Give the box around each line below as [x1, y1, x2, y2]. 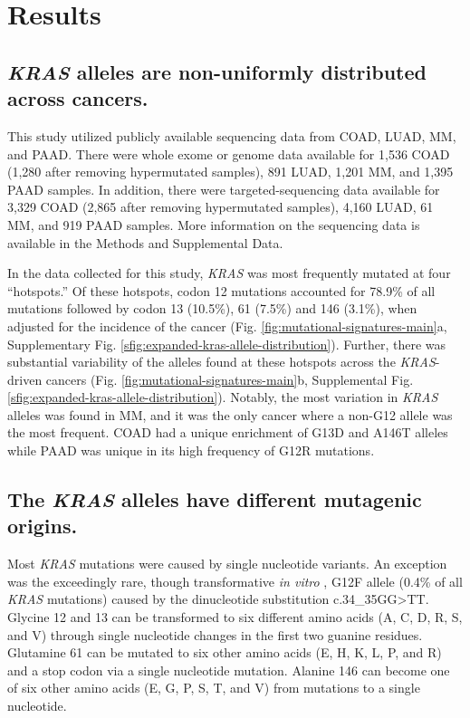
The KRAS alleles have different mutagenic [7, 485, 422, 513]
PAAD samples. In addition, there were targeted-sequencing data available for [7, 179, 440, 198]
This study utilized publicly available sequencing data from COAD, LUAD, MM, [7, 126, 456, 145]
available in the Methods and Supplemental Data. [7, 233, 283, 252]
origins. [7, 512, 78, 540]
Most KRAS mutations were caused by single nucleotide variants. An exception [7, 554, 447, 573]
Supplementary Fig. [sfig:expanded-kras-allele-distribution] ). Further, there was [7, 334, 446, 353]
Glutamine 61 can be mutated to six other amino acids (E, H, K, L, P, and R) [7, 643, 442, 662]
